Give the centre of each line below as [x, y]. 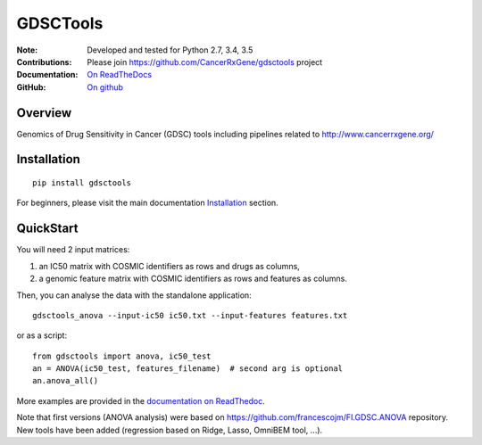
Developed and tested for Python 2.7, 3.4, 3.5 [170, 50]
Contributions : [44, 62]
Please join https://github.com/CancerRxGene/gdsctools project [205, 62]
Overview [44, 113]
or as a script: [42, 335]
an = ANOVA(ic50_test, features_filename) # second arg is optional [188, 369]
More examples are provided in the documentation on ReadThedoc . [141, 400]
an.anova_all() [66, 381]
